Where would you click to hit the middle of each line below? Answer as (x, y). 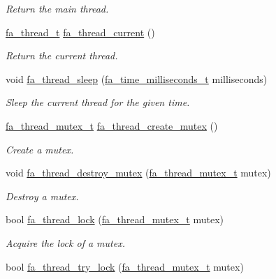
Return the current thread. (62, 55)
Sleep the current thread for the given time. (98, 102)
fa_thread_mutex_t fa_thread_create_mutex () (112, 125)
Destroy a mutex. (42, 196)
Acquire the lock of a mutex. (65, 242)
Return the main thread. (57, 8)
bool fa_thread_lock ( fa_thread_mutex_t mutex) (115, 219)
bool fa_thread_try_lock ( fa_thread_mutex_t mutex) (125, 266)
